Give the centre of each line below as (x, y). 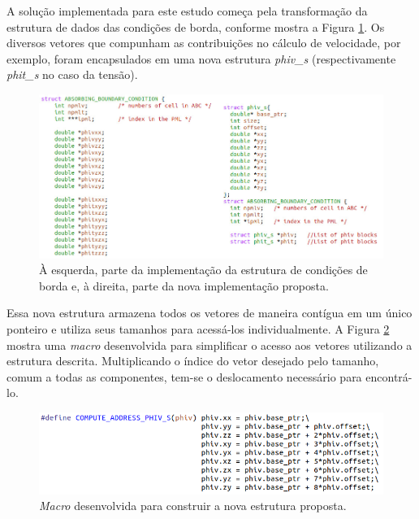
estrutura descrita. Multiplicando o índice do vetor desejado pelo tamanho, (193, 361)
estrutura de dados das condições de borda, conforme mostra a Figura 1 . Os (196, 26)
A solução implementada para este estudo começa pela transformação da (187, 11)
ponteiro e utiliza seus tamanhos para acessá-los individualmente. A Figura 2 (198, 329)
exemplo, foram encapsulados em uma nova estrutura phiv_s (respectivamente (201, 58)
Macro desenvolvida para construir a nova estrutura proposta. (193, 506)
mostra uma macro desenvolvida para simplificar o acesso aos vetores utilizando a (209, 345)
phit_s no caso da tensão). (72, 74)
